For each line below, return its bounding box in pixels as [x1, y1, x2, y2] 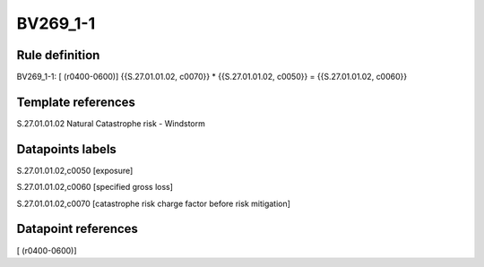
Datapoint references [16, 221, 139, 237]
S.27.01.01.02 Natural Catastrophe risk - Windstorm [16, 117, 205, 129]
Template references [16, 94, 136, 109]
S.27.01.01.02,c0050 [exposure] [16, 165, 134, 176]
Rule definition [16, 47, 100, 63]
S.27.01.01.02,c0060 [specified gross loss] [16, 182, 174, 193]
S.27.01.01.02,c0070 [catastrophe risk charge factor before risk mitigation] [16, 198, 291, 209]
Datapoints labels [16, 142, 117, 157]
